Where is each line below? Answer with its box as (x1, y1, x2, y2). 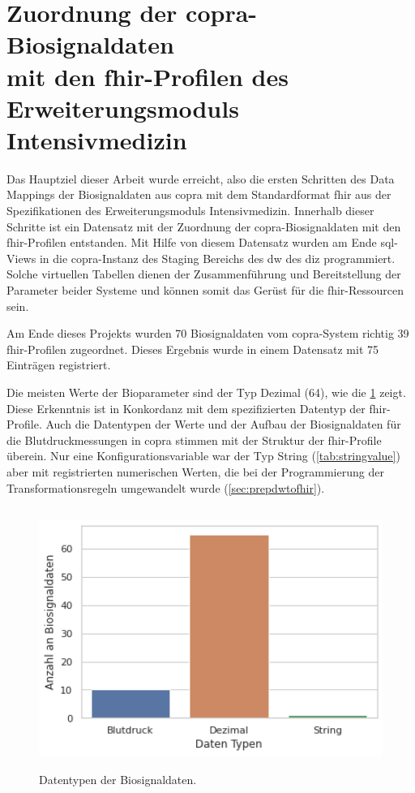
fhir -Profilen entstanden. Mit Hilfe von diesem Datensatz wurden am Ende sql (6, 234, 395, 251)
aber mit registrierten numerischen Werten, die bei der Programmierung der (6, 463, 384, 480)
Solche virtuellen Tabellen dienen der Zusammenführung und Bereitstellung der (6, 265, 401, 282)
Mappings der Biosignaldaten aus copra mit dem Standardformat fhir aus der (6, 186, 391, 203)
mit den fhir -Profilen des (6, 59, 289, 93)
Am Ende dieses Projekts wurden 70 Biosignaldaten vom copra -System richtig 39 (6, 325, 409, 342)
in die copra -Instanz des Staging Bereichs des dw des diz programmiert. (39, 249, 396, 266)
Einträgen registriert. (6, 356, 111, 373)
